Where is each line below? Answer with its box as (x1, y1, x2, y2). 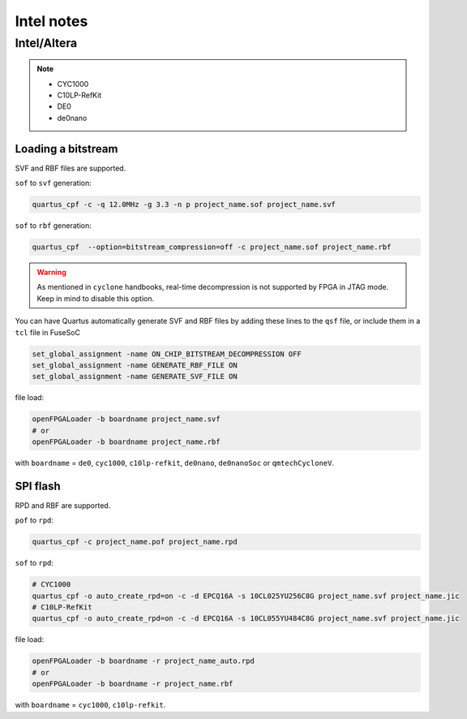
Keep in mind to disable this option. (36, 293, 154, 304)
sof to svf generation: (15, 179, 92, 188)
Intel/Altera (15, 36, 78, 50)
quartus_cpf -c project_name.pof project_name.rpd (32, 537, 238, 547)
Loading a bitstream (15, 142, 118, 156)
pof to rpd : (15, 515, 54, 525)
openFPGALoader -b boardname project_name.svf (32, 415, 221, 424)
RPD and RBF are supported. (15, 500, 111, 510)
